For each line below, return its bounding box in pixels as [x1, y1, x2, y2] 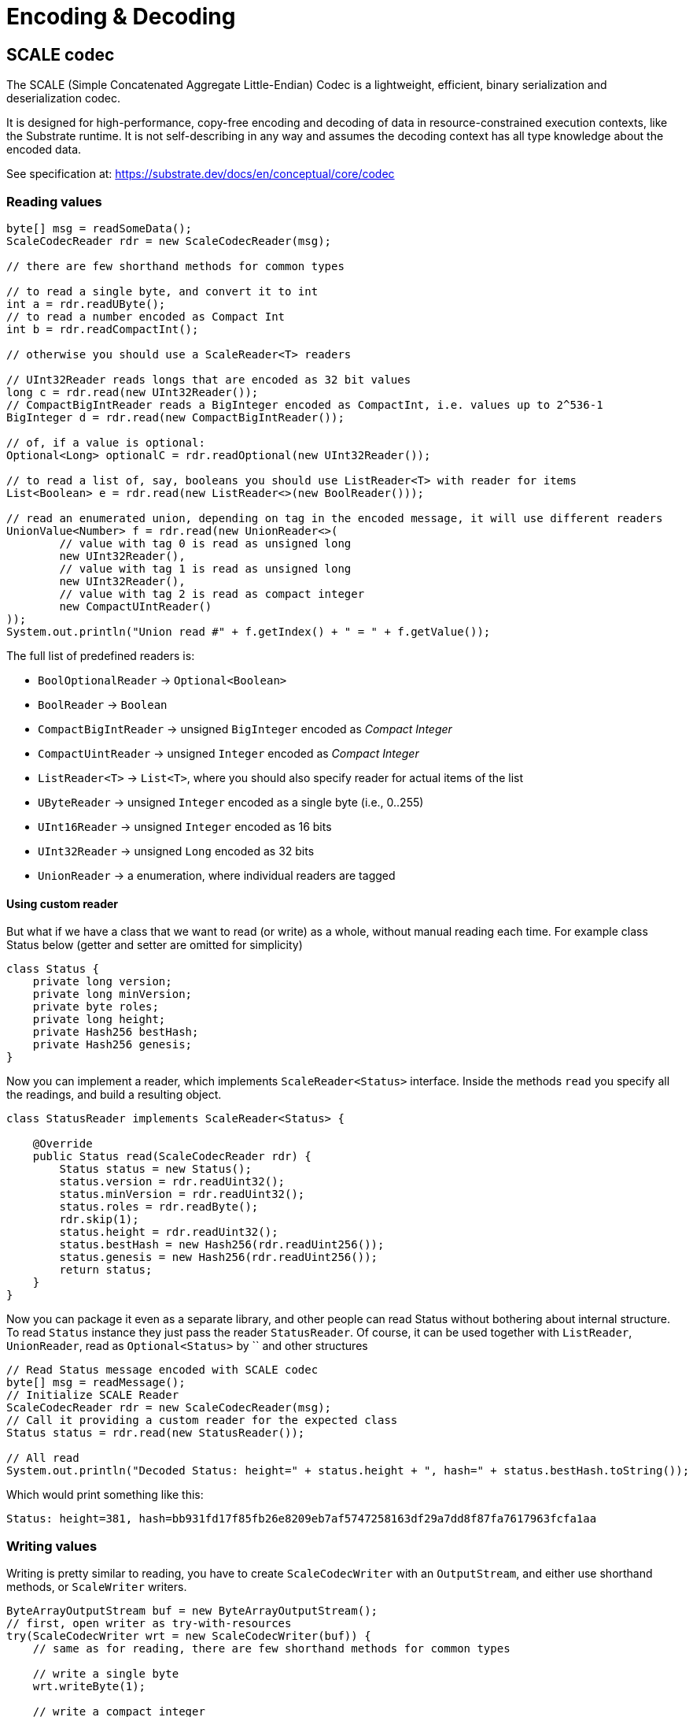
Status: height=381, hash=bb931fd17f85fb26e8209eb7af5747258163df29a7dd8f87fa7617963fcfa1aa [6, 1512, 597, 1526]
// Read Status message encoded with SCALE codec [6, 1363, 319, 1377]
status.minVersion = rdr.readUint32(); [59, 1188, 305, 1201]
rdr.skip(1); [59, 1213, 139, 1226]
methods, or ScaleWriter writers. [6, 1579, 187, 1593]
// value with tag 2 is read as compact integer [59, 587, 365, 600]
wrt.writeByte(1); [32, 1679, 146, 1693]
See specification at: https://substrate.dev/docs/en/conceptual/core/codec [6, 167, 395, 181]
